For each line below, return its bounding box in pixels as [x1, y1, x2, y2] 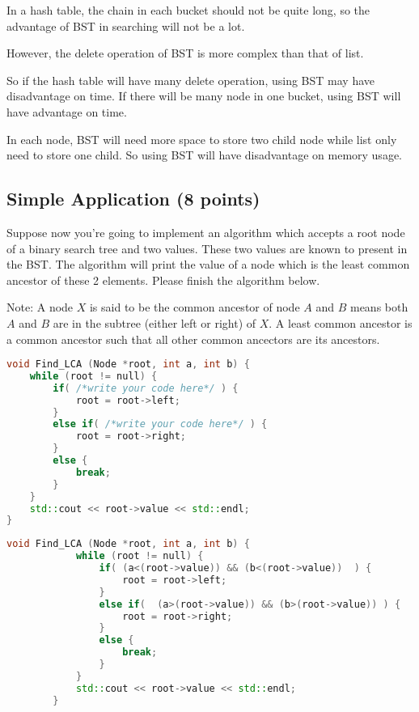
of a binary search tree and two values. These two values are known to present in [6, 239, 408, 256]
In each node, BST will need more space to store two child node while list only [6, 130, 397, 147]
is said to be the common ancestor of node [89, 299, 300, 316]
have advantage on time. [6, 103, 127, 120]
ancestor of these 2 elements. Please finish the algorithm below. [6, 271, 320, 288]
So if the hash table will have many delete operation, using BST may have [6, 71, 375, 88]
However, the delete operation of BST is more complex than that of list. [6, 44, 364, 61]
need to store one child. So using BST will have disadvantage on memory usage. [6, 146, 402, 163]
